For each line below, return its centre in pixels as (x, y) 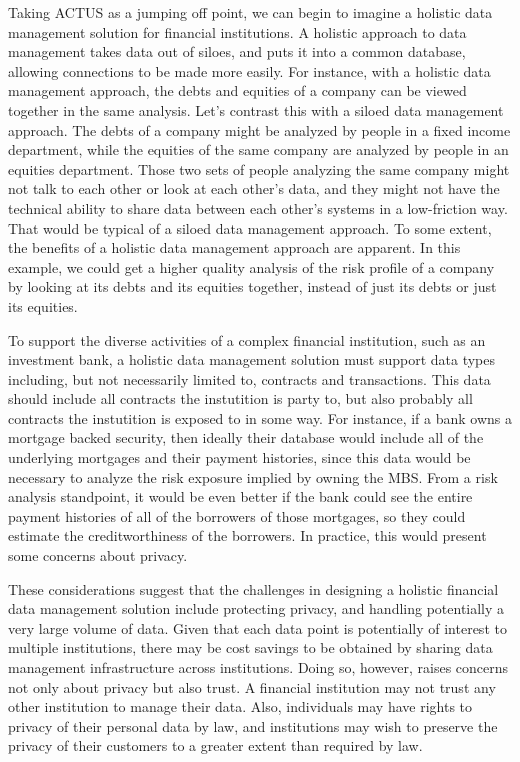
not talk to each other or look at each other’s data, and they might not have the (254, 188)
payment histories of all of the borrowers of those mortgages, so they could (237, 515)
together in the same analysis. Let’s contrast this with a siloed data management (256, 109)
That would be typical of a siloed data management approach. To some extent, (250, 227)
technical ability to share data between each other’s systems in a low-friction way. (258, 207)
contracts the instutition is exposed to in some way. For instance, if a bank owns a (260, 417)
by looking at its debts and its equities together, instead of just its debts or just (252, 286)
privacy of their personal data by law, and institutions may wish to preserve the (253, 725)
